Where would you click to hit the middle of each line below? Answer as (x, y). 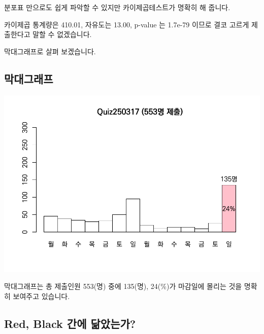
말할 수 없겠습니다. (62, 34)
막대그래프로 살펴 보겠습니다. (50, 51)
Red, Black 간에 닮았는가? (70, 323)
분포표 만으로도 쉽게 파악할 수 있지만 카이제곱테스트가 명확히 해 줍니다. (117, 7)
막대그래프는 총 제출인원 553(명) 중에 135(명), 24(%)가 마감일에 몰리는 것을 (123, 286)
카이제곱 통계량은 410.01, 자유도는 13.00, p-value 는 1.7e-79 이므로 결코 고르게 (127, 24)
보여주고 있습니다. (41, 296)
